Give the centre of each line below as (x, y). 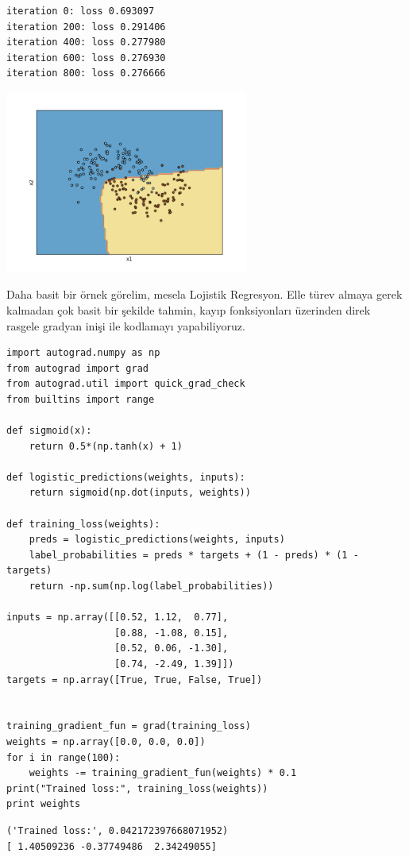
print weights (44, 804)
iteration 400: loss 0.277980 (86, 42)
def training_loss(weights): (83, 524)
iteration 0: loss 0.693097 (81, 11)
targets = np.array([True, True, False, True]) (135, 679)
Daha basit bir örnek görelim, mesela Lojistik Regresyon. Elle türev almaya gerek (204, 294)
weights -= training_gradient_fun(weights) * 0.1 (163, 773)
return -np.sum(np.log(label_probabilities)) (151, 587)
